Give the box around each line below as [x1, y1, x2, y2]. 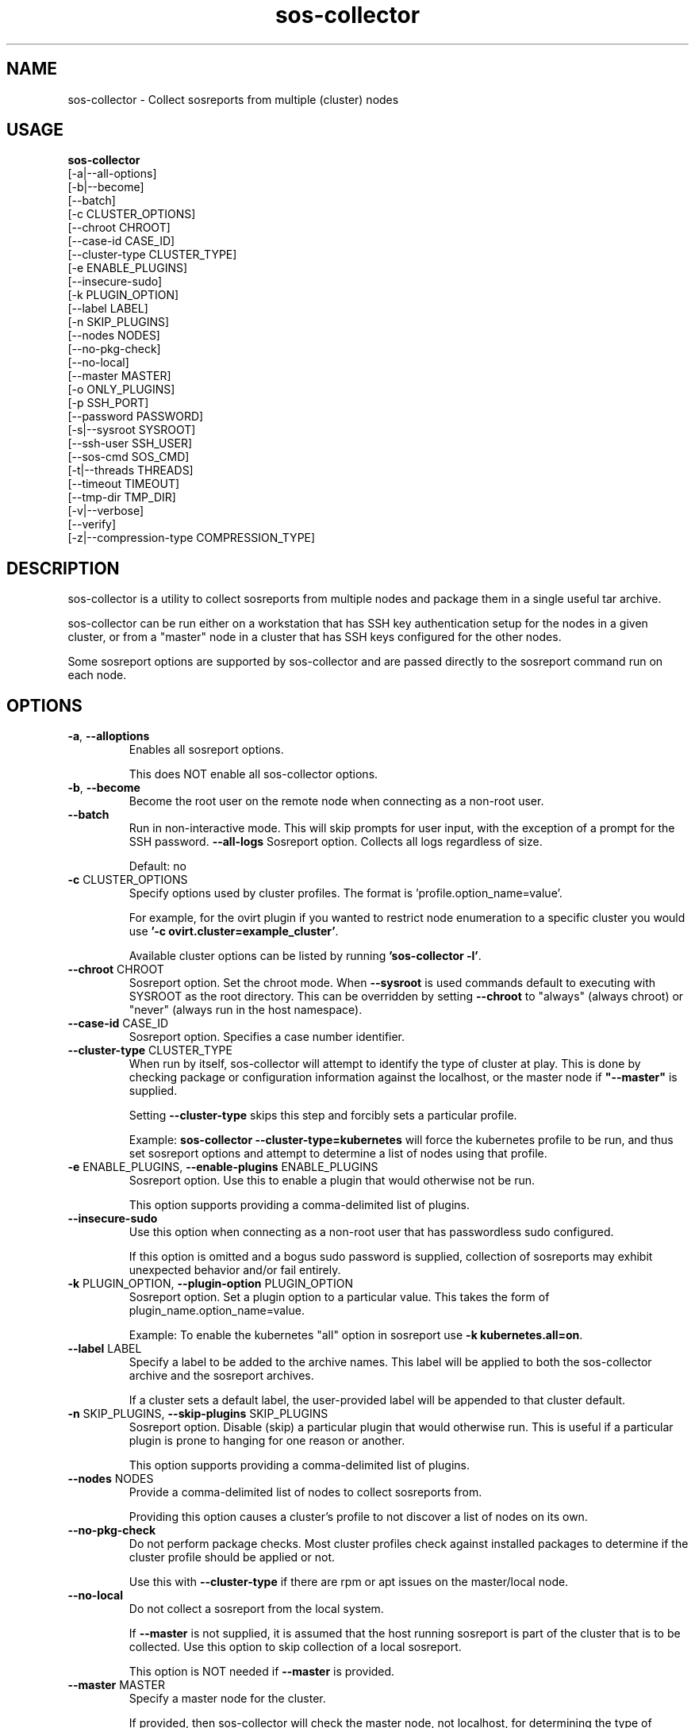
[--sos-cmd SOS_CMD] [67, 450, 190, 464]
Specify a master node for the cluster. [129, 1692, 326, 1706]
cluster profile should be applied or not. [129, 1550, 335, 1565]
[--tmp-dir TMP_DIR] [67, 490, 176, 505]
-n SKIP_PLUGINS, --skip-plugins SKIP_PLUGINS [67, 1407, 328, 1421]
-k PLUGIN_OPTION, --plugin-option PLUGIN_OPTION [67, 1277, 354, 1291]
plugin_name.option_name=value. [129, 1304, 305, 1318]
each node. [67, 668, 127, 682]
